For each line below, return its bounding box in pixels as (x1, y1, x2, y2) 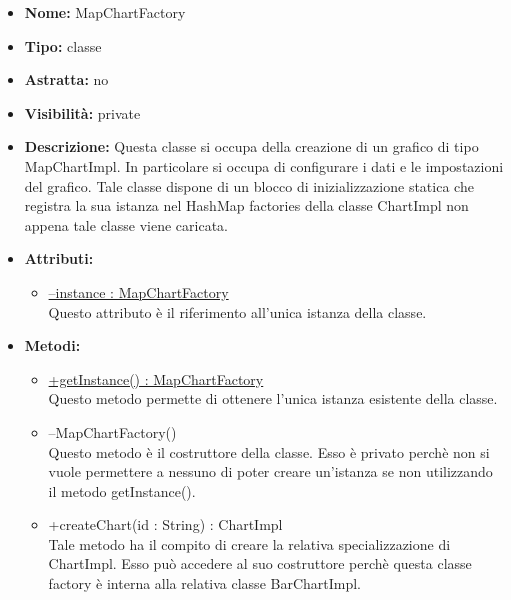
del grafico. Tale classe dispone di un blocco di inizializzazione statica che (24, 175, 474, 196)
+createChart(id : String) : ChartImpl (48, 514, 283, 535)
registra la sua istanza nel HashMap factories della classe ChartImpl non (24, 195, 469, 216)
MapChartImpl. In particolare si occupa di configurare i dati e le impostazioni (24, 155, 504, 176)
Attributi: (24, 248, 94, 269)
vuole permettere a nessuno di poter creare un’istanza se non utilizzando (48, 461, 493, 482)
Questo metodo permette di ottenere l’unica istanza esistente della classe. (48, 388, 498, 409)
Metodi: (24, 335, 81, 356)
